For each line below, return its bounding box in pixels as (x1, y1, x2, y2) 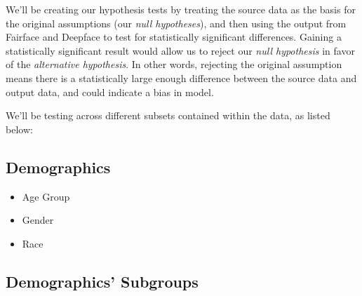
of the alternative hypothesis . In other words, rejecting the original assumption (6, 57, 342, 72)
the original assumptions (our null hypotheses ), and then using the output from (6, 15, 347, 30)
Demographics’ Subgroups (6, 270, 199, 292)
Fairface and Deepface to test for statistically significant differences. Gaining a (6, 29, 342, 44)
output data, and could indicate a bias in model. (6, 84, 214, 99)
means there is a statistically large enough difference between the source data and (6, 70, 357, 85)
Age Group (22, 189, 70, 203)
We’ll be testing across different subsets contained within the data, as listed (6, 108, 330, 123)
